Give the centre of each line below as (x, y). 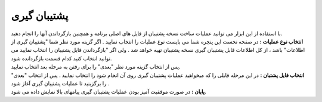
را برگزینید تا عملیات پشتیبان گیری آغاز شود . (60, 83)
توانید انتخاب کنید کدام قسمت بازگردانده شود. (61, 58)
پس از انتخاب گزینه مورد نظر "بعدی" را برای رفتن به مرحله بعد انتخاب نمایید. (96, 67)
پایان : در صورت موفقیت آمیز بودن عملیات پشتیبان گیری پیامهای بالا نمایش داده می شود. (109, 92)
